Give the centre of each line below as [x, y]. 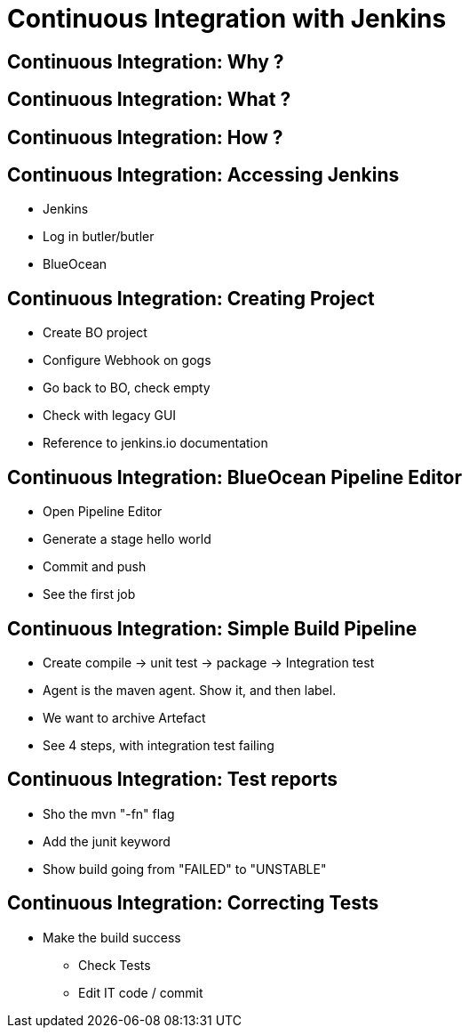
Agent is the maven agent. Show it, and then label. [190, 690]
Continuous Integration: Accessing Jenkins [203, 175]
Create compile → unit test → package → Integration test [209, 662]
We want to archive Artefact [124, 717]
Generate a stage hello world [127, 539]
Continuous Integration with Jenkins [227, 19]
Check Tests [115, 965]
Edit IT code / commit [141, 992]
